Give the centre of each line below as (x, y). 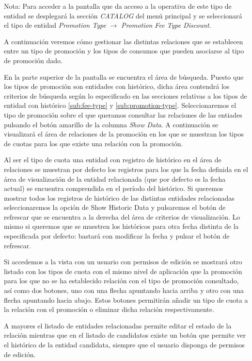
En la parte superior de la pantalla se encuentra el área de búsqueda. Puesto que (124, 77)
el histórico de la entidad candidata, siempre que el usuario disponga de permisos (124, 344)
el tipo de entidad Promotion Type (55, 25)
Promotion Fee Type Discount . (166, 25)
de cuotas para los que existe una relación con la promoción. (94, 143)
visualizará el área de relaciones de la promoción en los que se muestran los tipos (124, 134)
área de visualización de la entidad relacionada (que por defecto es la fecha (115, 179)
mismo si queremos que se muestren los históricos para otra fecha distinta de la (121, 226)
